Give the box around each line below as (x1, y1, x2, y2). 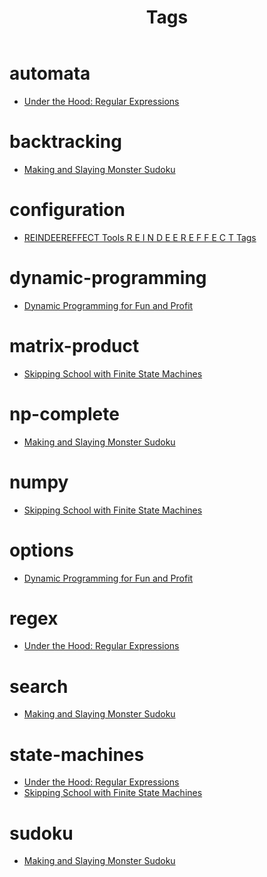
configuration (9, 199, 126, 221)
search (9, 675, 69, 698)
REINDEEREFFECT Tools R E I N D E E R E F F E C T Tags (23, 231, 257, 243)
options (9, 539, 74, 561)
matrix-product (9, 334, 140, 357)
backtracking (9, 131, 122, 153)
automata (9, 62, 91, 85)
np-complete (9, 402, 120, 425)
